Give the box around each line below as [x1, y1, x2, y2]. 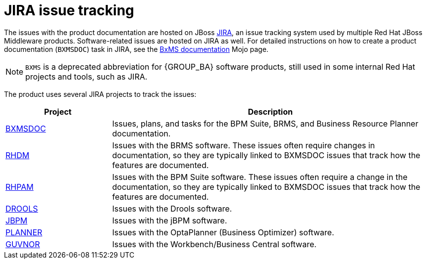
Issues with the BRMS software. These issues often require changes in [112, 140, 375, 150]
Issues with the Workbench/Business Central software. [112, 239, 317, 249]
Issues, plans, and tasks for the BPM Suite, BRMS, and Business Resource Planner [112, 118, 419, 129]
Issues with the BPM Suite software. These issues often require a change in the [112, 172, 408, 182]
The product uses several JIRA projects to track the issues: [4, 89, 197, 98]
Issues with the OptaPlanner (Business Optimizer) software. [112, 227, 334, 237]
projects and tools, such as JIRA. [25, 71, 148, 82]
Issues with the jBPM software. [112, 215, 227, 225]
